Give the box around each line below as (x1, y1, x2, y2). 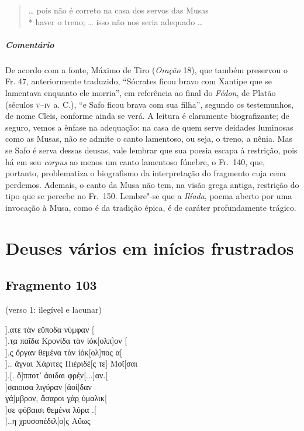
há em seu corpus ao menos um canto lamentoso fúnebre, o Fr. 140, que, (5, 155, 265, 167)
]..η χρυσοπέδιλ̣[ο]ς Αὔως (5, 415, 91, 427)
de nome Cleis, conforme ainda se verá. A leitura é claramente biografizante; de (5, 110, 289, 122)
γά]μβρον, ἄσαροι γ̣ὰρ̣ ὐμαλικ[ (5, 392, 107, 404)
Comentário (5, 38, 54, 50)
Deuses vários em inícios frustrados (5, 235, 294, 259)
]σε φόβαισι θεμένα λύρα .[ (5, 403, 96, 415)
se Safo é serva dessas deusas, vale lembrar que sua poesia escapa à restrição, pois (5, 143, 298, 156)
